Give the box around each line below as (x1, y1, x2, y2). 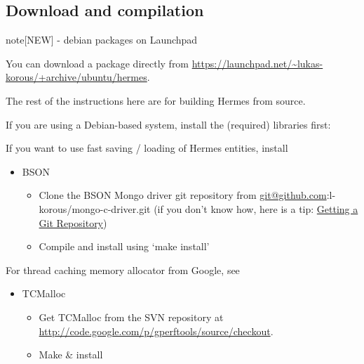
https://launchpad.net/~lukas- (191, 56, 323, 70)
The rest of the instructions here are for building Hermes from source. (6, 93, 306, 108)
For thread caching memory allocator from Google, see (6, 262, 240, 277)
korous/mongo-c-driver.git (39, 201, 151, 216)
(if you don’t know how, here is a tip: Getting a (154, 201, 358, 216)
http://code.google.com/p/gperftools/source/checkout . (39, 323, 274, 338)
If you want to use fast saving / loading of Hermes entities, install (6, 141, 288, 155)
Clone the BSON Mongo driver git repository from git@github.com (39, 188, 327, 202)
